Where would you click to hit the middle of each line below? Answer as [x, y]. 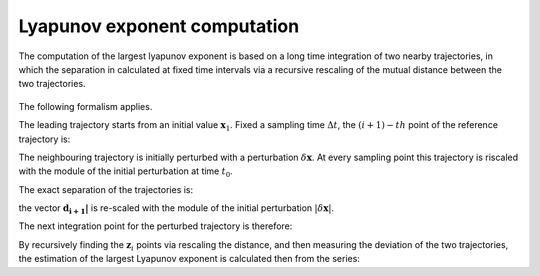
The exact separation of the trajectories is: [106, 189]
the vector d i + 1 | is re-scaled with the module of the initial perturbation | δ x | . [176, 209]
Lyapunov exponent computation [159, 26]
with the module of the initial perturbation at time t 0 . [126, 172]
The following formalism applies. [85, 106]
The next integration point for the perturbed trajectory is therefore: [155, 226]
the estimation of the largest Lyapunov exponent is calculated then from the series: [189, 259]
